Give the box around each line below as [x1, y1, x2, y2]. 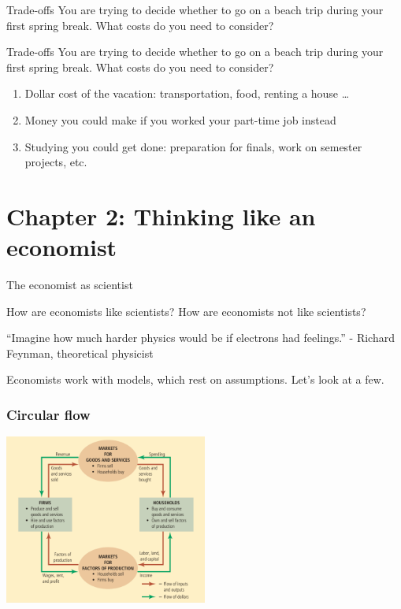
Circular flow [6, 404, 91, 424]
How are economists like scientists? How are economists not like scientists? [6, 303, 366, 319]
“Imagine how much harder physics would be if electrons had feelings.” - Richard [6, 329, 395, 346]
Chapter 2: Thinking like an [6, 199, 316, 232]
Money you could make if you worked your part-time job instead [24, 111, 336, 128]
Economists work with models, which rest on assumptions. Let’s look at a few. [6, 371, 384, 388]
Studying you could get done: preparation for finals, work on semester [24, 138, 362, 154]
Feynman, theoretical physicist [6, 344, 154, 361]
